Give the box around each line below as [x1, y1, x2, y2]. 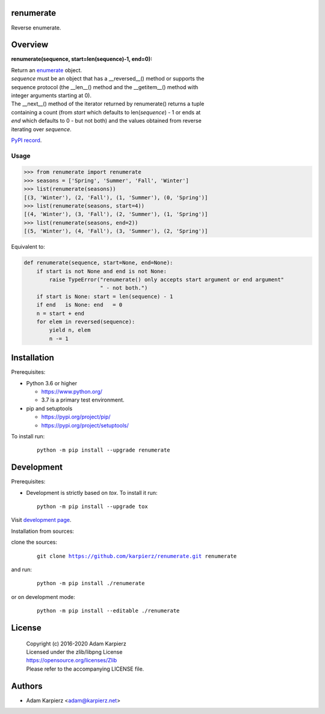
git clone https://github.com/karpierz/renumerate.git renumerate [37, 553, 237, 559]
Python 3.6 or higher [26, 379, 78, 386]
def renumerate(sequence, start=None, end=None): [23, 259, 173, 266]
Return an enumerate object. [11, 66, 82, 73]
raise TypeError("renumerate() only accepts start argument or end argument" [49, 276, 284, 283]
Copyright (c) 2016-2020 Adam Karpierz [26, 640, 126, 647]
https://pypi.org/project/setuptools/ [41, 421, 129, 429]
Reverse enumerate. [11, 24, 61, 31]
